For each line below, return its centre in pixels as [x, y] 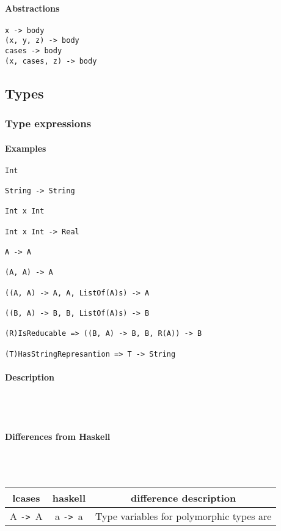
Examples [26, 148]
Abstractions [32, 8]
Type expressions [48, 123]
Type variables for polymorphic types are [184, 516]
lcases [26, 498]
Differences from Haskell [58, 436]
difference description [184, 498]
